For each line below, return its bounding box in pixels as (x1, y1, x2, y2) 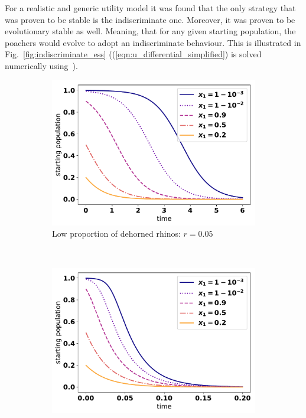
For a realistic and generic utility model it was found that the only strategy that (5, 2, 296, 14)
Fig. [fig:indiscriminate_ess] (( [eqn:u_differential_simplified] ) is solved (5, 48, 262, 60)
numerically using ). (5, 59, 78, 71)
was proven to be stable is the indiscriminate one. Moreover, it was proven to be (5, 13, 295, 25)
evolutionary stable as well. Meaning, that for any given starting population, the (5, 25, 296, 37)
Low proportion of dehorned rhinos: (52, 227, 181, 240)
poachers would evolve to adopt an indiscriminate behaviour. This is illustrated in (5, 36, 301, 48)
